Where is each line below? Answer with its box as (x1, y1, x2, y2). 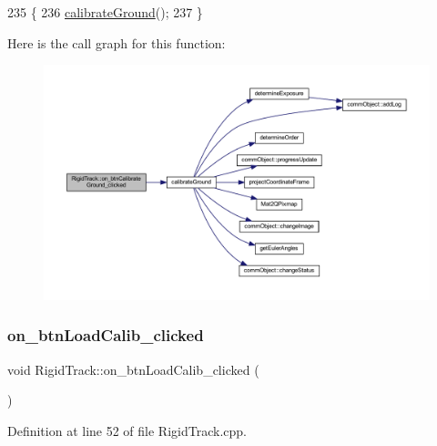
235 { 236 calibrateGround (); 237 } (7, 3, 203, 21)
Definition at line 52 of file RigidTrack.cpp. (7, 420, 247, 440)
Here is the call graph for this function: (7, 33, 226, 52)
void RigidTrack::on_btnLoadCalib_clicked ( (7, 359, 259, 379)
